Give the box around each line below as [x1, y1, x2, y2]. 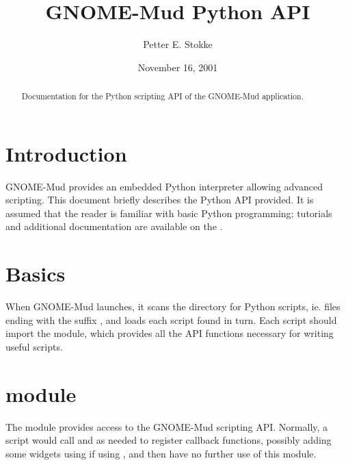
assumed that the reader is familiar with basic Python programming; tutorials [5, 205, 332, 220]
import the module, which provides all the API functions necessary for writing [5, 326, 334, 340]
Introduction [5, 139, 127, 167]
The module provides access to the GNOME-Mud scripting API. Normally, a [5, 419, 328, 433]
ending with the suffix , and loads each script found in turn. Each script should [5, 312, 337, 327]
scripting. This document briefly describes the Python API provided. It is [5, 192, 314, 207]
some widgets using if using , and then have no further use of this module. [5, 446, 317, 460]
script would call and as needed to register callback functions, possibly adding [5, 433, 332, 447]
